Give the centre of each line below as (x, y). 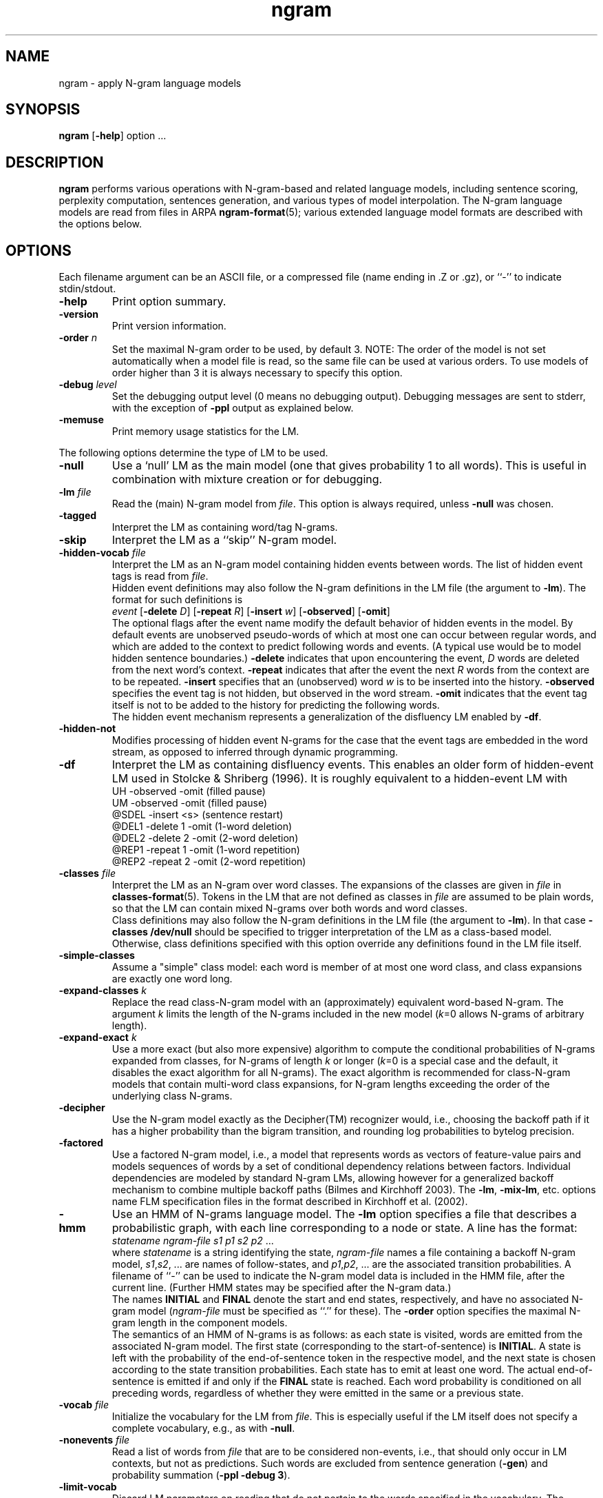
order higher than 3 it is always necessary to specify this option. (257, 373)
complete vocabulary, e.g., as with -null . (203, 1428)
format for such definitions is (177, 600)
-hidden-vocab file (102, 553)
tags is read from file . (160, 576)
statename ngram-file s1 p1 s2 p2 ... (193, 1241)
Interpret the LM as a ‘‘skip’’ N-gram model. (224, 540)
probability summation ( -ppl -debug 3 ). (201, 1475)
